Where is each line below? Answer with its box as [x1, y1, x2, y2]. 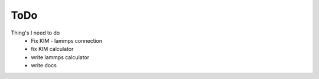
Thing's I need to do [11, 29, 60, 36]
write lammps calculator [31, 53, 90, 61]
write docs [31, 62, 57, 69]
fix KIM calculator [31, 46, 74, 53]
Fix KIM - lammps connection [31, 37, 103, 44]
